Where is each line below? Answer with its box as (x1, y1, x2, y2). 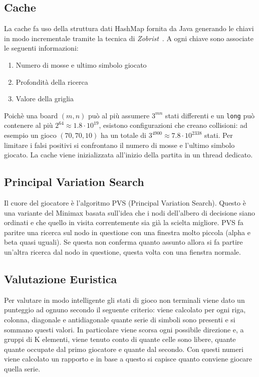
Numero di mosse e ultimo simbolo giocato (16, 59, 147, 70)
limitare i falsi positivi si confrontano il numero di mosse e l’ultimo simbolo (4, 139, 235, 150)
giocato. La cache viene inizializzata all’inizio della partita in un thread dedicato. (4, 149, 253, 160)
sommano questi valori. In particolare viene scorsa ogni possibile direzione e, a (4, 324, 244, 334)
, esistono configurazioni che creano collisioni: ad (99, 120, 247, 130)
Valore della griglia (16, 93, 74, 104)
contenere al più (4, 120, 53, 130)
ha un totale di (100, 130, 146, 140)
